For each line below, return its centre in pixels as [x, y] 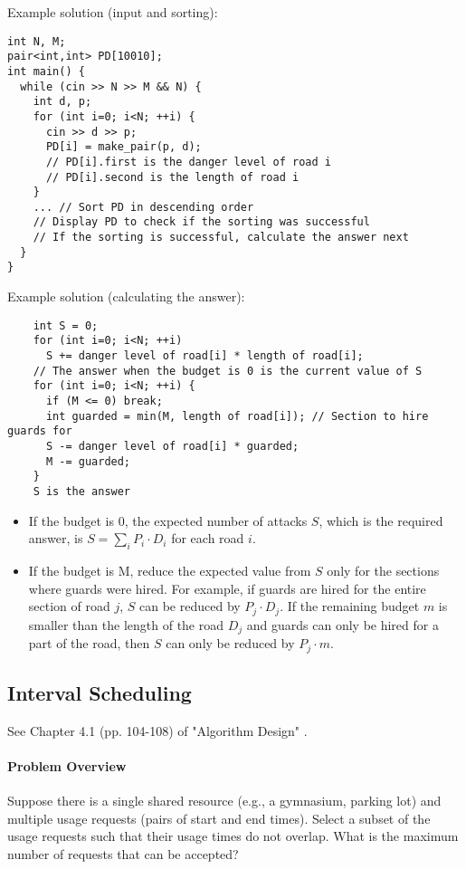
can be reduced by [190, 606]
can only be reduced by [230, 643]
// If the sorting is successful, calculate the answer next [221, 238]
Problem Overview [67, 765]
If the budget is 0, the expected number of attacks [168, 520]
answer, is [56, 538]
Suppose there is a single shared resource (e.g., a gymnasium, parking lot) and [224, 801]
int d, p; [62, 102]
